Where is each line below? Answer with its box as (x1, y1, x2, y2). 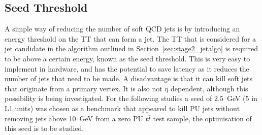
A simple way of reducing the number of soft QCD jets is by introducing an (5, 23, 240, 34)
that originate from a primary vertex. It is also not (5, 83, 162, 93)
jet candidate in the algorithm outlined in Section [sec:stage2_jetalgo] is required (5, 43, 258, 54)
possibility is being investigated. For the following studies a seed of (5, 93, 212, 104)
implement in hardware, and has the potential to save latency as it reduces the (5, 63, 249, 74)
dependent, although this (170, 83, 248, 93)
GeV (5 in (226, 93, 257, 104)
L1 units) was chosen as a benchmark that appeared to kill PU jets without (5, 103, 240, 113)
